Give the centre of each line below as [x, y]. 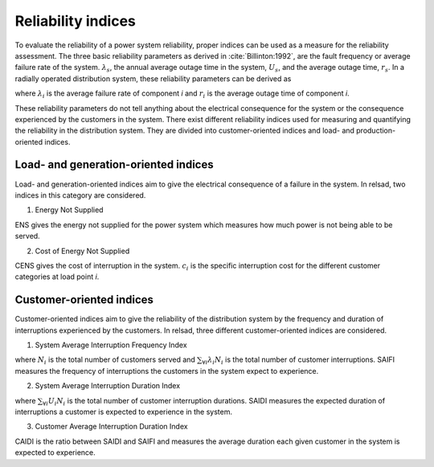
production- [376, 131]
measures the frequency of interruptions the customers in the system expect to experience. [167, 371]
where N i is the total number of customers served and [105, 360]
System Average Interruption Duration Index [108, 386]
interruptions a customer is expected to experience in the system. [124, 412]
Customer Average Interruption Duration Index [111, 427]
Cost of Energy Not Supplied [82, 251]
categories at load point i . [57, 277]
